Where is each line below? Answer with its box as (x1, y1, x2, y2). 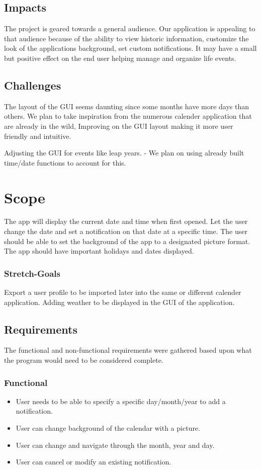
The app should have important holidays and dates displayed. (4, 246, 194, 256)
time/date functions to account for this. (4, 157, 126, 168)
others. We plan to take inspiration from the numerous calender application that (4, 111, 252, 121)
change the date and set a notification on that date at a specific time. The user (4, 226, 248, 237)
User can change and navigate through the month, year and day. (16, 439, 215, 450)
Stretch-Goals (4, 267, 60, 279)
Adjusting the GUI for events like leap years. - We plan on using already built (4, 147, 244, 158)
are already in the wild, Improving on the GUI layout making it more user (4, 120, 233, 131)
